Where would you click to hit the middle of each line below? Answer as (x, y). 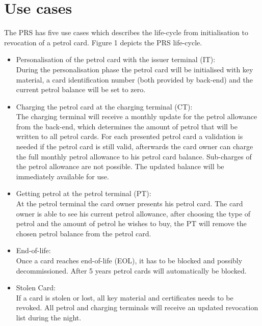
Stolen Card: (36, 288)
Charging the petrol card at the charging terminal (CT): (104, 106)
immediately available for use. (62, 176)
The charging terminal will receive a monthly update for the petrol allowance (137, 116)
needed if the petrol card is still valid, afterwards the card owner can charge (135, 146)
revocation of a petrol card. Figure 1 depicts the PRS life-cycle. (103, 42)
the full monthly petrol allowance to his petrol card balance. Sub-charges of (134, 156)
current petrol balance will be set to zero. (81, 89)
